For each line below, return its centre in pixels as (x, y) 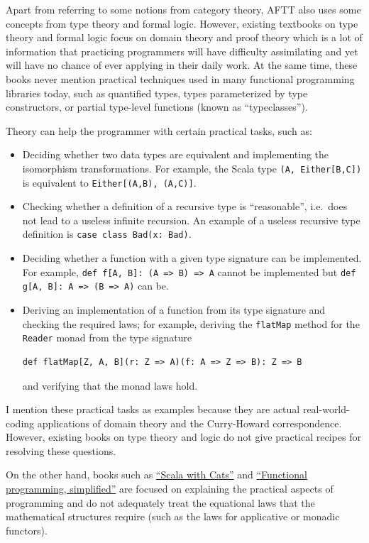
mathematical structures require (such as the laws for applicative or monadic (173, 516)
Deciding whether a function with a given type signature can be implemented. (192, 258)
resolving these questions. (61, 450)
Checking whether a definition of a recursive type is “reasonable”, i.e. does (185, 206)
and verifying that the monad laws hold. (110, 385)
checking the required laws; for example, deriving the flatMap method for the (191, 323)
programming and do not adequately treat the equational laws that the (160, 502)
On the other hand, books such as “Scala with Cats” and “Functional (156, 475)
